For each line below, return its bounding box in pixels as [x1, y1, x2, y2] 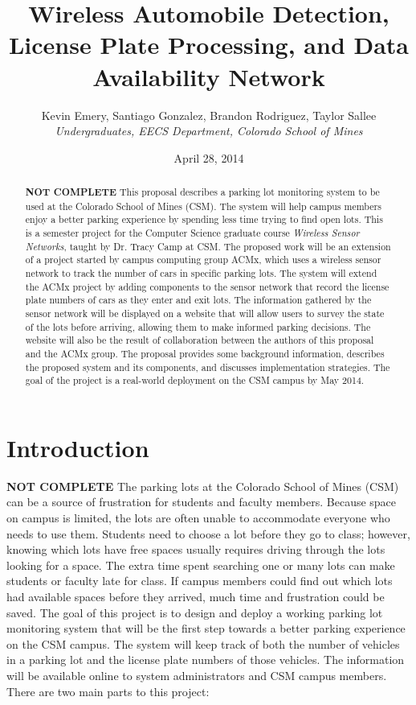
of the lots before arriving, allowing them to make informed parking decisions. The [25, 320, 371, 333]
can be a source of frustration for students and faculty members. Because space [6, 493, 397, 510]
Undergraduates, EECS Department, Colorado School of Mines [55, 122, 363, 139]
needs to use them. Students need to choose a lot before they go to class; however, [6, 525, 410, 542]
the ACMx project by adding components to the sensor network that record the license [25, 279, 389, 293]
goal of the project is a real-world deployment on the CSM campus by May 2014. [25, 373, 365, 387]
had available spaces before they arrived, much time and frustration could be [6, 588, 385, 605]
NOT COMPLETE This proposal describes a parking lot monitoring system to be [25, 185, 380, 200]
